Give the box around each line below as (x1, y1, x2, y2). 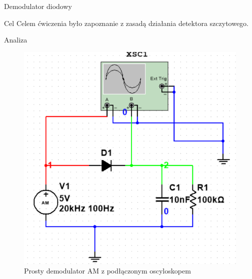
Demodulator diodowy (4, 1, 72, 11)
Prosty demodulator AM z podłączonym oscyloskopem (24, 265, 191, 276)
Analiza (4, 34, 27, 45)
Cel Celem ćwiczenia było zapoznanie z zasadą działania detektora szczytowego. (4, 17, 249, 28)
